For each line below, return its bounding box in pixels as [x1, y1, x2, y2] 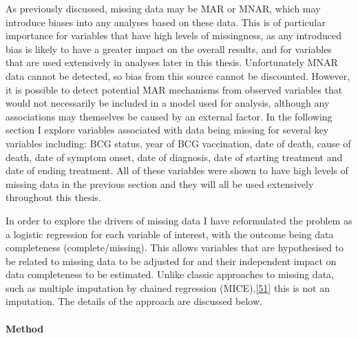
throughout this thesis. [6, 190, 101, 204]
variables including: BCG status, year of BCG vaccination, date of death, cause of [6, 136, 351, 150]
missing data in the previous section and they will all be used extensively [6, 176, 314, 191]
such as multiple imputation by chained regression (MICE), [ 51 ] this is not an [6, 280, 330, 295]
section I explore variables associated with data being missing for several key [6, 123, 329, 137]
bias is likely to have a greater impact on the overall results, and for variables [6, 41, 332, 56]
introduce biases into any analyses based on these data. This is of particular [6, 14, 326, 29]
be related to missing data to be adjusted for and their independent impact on [6, 253, 337, 268]
